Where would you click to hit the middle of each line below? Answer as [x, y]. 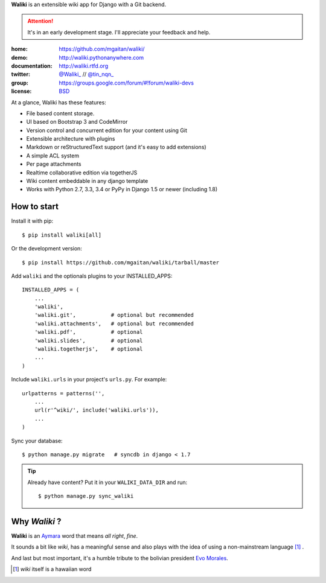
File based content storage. [60, 113]
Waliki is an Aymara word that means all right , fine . [75, 536]
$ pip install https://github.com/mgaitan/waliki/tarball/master [121, 262]
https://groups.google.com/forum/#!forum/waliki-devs [126, 83]
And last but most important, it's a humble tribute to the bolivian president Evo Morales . [120, 558]
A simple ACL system [53, 155]
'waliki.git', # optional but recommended [114, 315]
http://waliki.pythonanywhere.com [101, 57]
